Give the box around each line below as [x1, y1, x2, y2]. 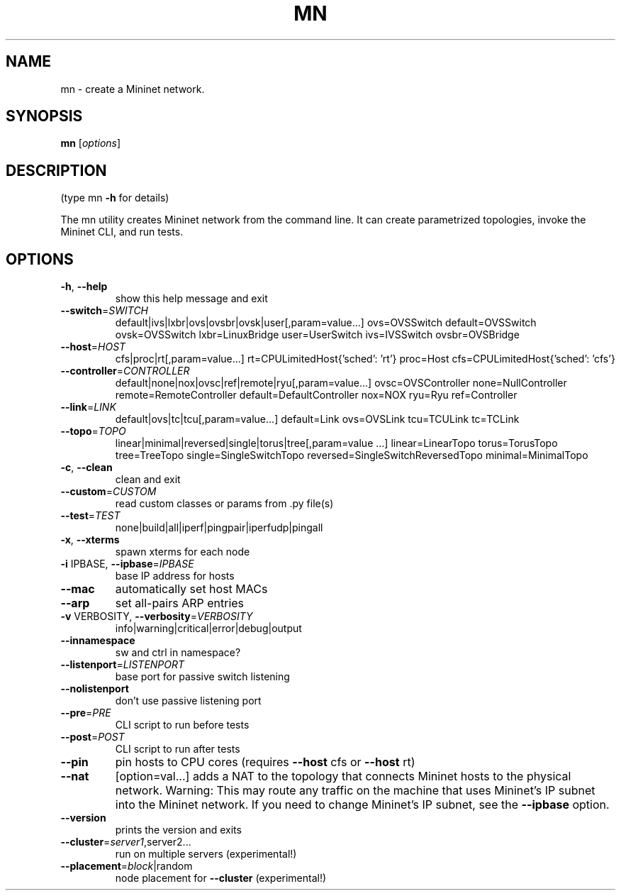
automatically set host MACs [115, 582, 268, 597]
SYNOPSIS [6, 107, 83, 126]
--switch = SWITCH [60, 304, 149, 317]
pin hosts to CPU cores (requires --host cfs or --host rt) [115, 755, 415, 770]
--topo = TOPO [60, 425, 126, 438]
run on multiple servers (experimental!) [115, 848, 297, 861]
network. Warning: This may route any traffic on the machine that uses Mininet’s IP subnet [115, 783, 595, 798]
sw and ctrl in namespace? [115, 646, 241, 659]
